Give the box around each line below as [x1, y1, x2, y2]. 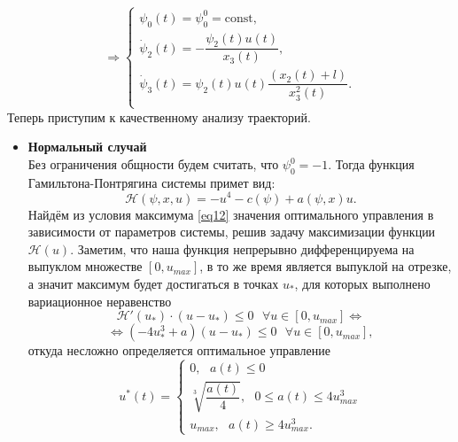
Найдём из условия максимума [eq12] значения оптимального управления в [27, 205, 434, 223]
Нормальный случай [27, 137, 147, 156]
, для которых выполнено [294, 274, 431, 292]
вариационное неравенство [27, 291, 172, 310]
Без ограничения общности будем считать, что [27, 155, 279, 174]
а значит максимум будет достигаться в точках [27, 274, 279, 292]
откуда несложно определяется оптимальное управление [27, 341, 330, 360]
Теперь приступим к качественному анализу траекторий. [7, 107, 311, 126]
